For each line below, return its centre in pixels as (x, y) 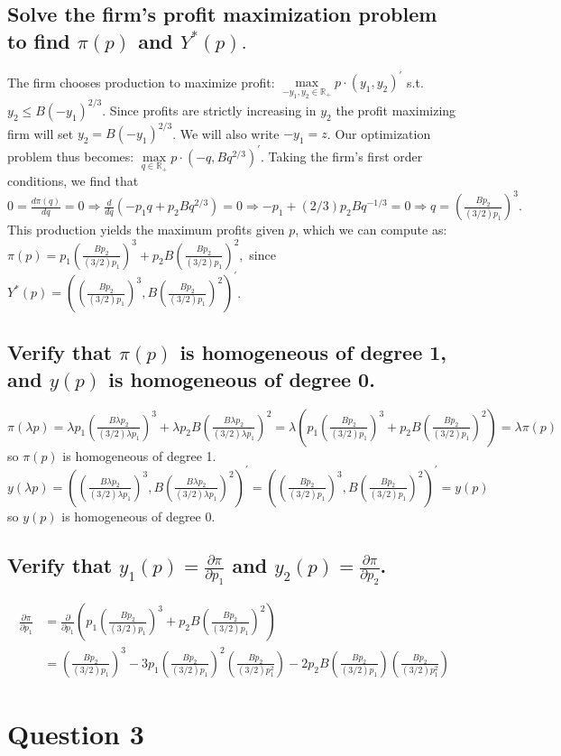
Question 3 (76, 734)
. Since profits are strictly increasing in (209, 110)
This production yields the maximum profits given (146, 230)
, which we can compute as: (371, 230)
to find (39, 40)
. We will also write (226, 133)
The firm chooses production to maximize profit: (141, 82)
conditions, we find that (73, 181)
